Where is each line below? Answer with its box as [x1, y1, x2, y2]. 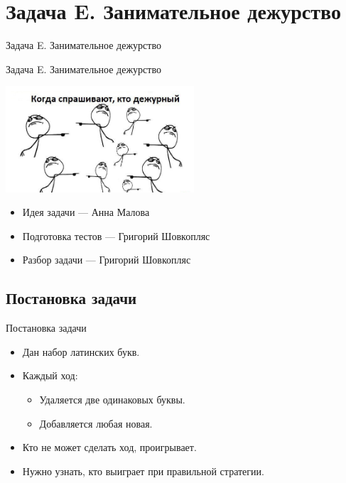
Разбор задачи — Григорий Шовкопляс [22, 252, 191, 267]
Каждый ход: [22, 368, 78, 383]
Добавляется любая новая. [39, 416, 153, 430]
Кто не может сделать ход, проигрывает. [22, 440, 197, 455]
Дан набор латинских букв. [22, 344, 140, 359]
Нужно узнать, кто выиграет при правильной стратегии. [22, 463, 264, 478]
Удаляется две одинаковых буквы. [39, 392, 185, 407]
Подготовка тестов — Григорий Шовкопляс [22, 228, 210, 243]
